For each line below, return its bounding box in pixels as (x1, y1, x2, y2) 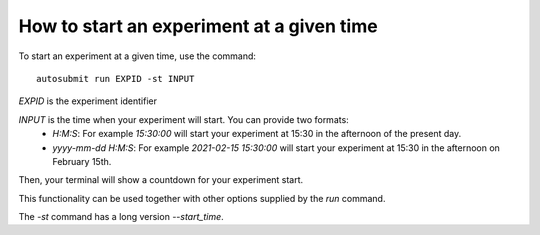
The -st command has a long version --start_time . (18, 211, 224, 223)
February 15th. (52, 155, 112, 167)
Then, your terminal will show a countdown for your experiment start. (18, 174, 304, 186)
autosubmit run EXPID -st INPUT (36, 73, 195, 84)
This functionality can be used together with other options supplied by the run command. (18, 192, 386, 204)
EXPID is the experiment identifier (18, 95, 158, 107)
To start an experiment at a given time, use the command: (18, 50, 257, 62)
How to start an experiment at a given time (18, 15, 379, 37)
